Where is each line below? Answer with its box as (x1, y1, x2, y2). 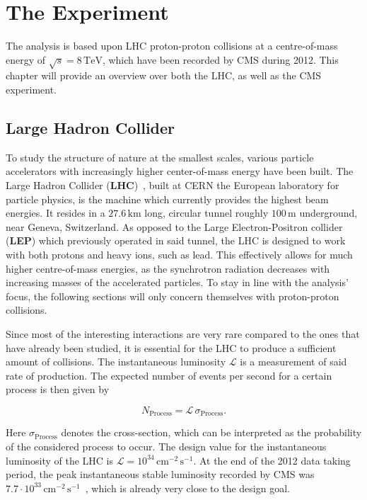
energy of (6, 52, 46, 67)
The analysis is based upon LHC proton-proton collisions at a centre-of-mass (6, 38, 338, 53)
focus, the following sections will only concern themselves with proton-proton (6, 288, 339, 303)
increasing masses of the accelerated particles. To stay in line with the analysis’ (6, 275, 349, 290)
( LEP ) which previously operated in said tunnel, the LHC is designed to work (6, 233, 346, 248)
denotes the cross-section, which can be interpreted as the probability (61, 425, 362, 440)
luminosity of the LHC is (6, 453, 114, 467)
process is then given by (6, 382, 110, 397)
